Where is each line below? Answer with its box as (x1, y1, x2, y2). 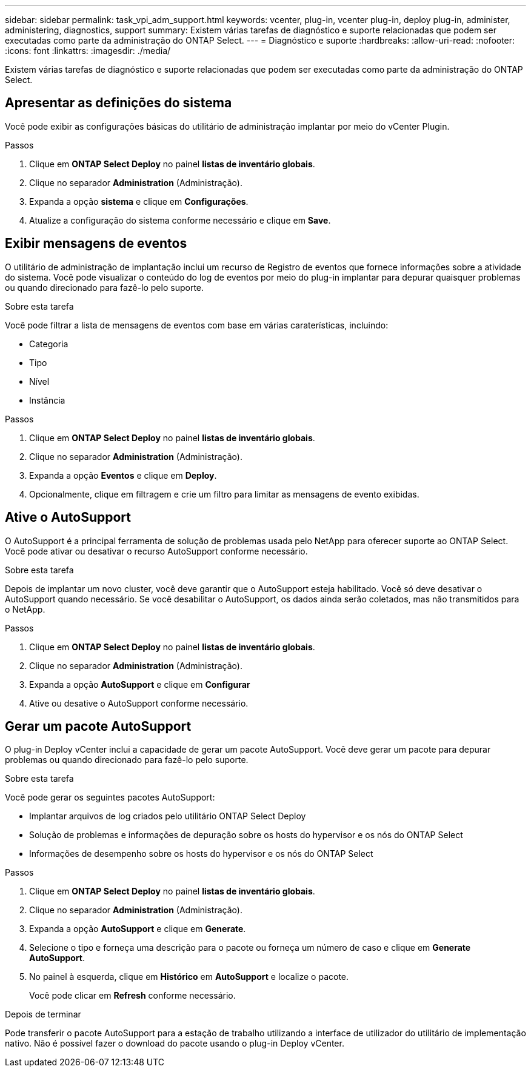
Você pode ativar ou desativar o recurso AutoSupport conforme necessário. (5, 545, 308, 556)
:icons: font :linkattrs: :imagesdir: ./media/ (5, 45, 171, 56)
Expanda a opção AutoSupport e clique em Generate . (29, 924, 246, 934)
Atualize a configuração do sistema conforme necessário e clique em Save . (29, 215, 331, 225)
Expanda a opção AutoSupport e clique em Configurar (29, 679, 250, 690)
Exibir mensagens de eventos (5, 236, 187, 251)
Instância (29, 395, 65, 405)
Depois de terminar (5, 1009, 81, 1020)
